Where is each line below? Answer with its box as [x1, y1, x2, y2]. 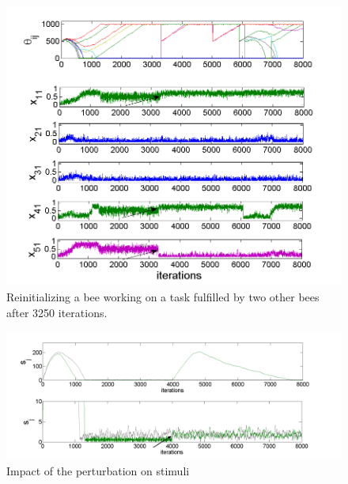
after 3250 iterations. [6, 304, 108, 320]
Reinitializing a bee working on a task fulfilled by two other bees [6, 288, 320, 304]
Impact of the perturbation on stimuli [6, 463, 190, 479]
